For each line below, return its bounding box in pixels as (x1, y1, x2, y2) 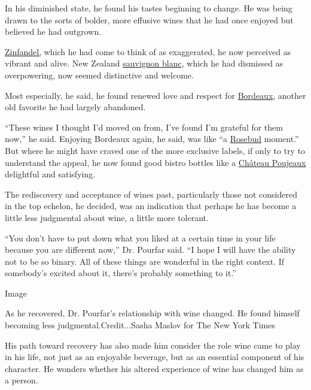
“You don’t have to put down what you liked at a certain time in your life (5, 231, 276, 244)
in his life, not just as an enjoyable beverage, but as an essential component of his (5, 350, 304, 363)
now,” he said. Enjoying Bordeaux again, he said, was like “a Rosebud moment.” (5, 132, 299, 145)
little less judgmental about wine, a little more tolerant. (5, 211, 209, 223)
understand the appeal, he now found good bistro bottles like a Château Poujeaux (5, 156, 306, 168)
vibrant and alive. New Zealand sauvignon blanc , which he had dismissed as (5, 57, 283, 69)
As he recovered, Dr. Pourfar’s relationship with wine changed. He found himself (5, 307, 300, 319)
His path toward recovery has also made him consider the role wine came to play (5, 338, 301, 351)
